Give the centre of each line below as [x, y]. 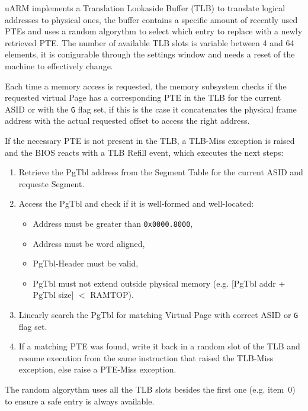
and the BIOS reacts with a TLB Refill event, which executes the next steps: [144, 152]
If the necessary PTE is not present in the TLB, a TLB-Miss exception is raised [150, 140]
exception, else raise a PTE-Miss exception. [97, 369]
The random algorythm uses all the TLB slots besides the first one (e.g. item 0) [150, 389]
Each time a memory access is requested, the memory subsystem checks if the [146, 86]
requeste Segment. [52, 183]
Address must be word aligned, [89, 243]
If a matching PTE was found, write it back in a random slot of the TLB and [159, 346]
